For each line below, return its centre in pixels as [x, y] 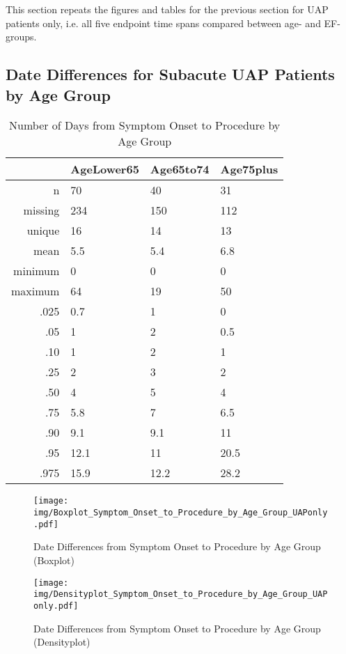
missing [41, 210]
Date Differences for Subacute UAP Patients [170, 74]
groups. [21, 37]
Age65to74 [180, 169]
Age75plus [249, 169]
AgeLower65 [105, 169]
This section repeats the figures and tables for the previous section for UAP [167, 9]
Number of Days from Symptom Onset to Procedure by [145, 125]
